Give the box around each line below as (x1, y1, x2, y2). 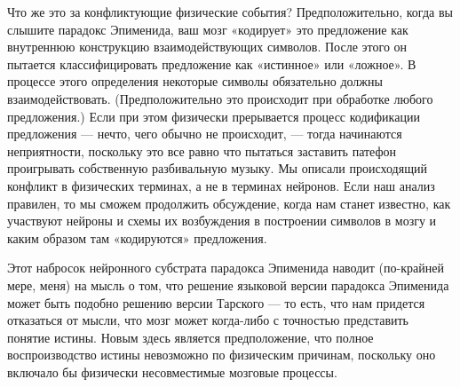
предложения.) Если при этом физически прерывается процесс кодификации (7, 107, 420, 125)
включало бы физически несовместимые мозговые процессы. (7, 362, 337, 381)
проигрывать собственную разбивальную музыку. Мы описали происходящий (7, 159, 427, 178)
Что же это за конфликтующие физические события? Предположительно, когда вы (7, 3, 453, 20)
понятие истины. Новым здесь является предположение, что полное (7, 328, 374, 346)
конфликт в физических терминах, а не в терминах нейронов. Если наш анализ (7, 176, 435, 194)
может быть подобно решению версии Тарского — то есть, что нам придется (7, 293, 425, 312)
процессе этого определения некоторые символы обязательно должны (7, 72, 383, 91)
